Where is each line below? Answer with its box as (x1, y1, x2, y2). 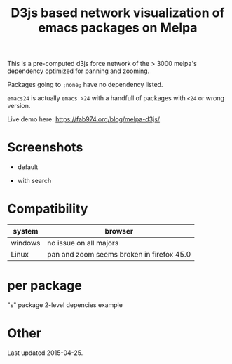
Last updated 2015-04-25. (7, 349, 83, 357)
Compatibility (7, 201, 88, 217)
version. (7, 102, 31, 110)
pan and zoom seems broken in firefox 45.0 (47, 250, 191, 259)
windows (11, 238, 41, 248)
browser (104, 227, 134, 236)
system (13, 227, 39, 236)
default (17, 163, 39, 171)
